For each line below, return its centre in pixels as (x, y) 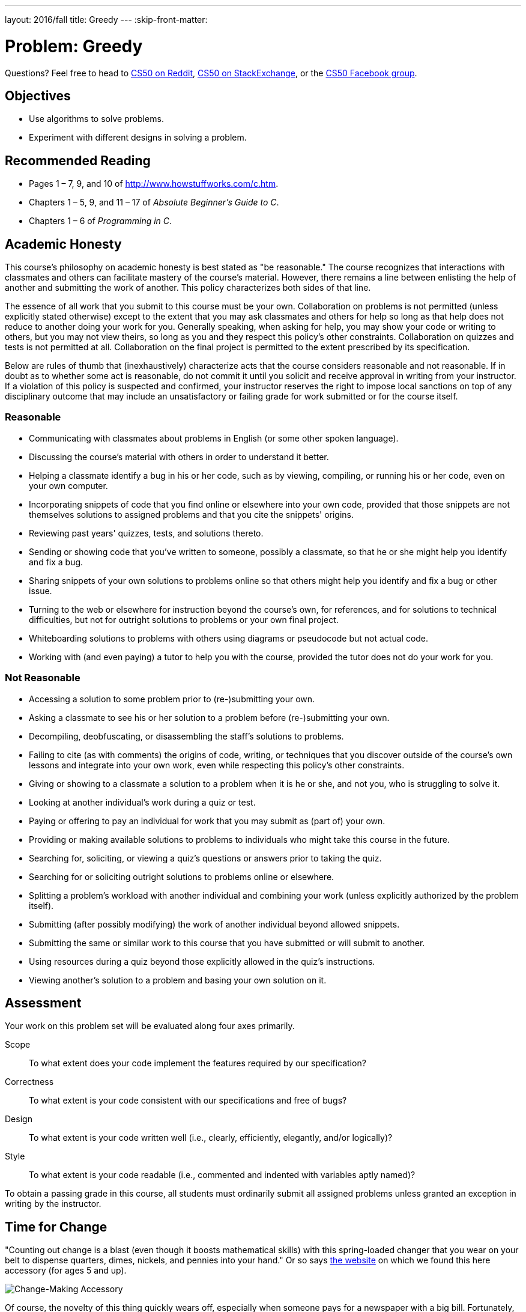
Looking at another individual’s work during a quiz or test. (142, 802)
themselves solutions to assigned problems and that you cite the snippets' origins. (192, 514)
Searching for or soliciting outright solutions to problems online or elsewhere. (182, 876)
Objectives (38, 96)
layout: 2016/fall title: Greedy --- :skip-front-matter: (106, 20)
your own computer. (68, 485)
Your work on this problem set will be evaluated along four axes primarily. (150, 1026)
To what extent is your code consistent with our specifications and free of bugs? (188, 1101)
